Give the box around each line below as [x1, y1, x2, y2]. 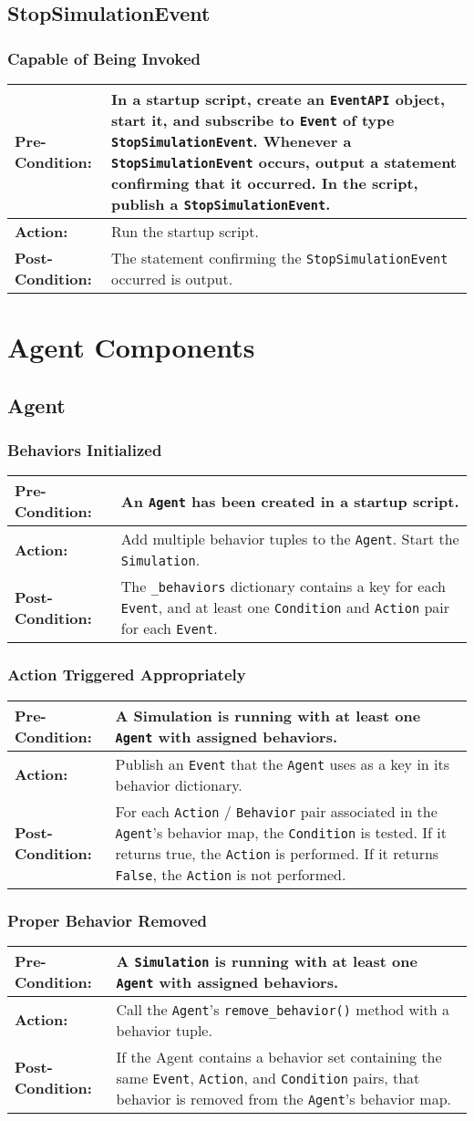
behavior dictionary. [115, 773, 242, 795]
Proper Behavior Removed [7, 908, 208, 931]
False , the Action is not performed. [115, 863, 346, 885]
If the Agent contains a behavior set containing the [116, 1045, 442, 1067]
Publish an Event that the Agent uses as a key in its [115, 753, 450, 774]
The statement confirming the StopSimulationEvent [111, 247, 448, 268]
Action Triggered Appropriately [7, 663, 246, 686]
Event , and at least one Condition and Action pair [120, 597, 450, 618]
